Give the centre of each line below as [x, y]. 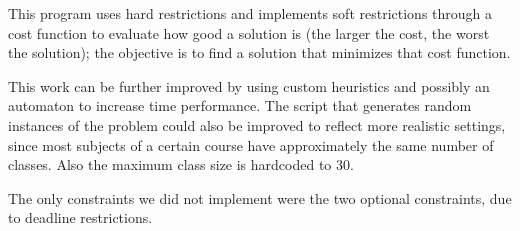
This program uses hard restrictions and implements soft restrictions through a [250, 13]
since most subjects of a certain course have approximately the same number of [251, 144]
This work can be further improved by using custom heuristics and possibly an [249, 85]
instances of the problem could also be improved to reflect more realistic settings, [257, 124]
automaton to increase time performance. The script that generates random [240, 105]
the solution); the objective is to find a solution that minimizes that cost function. [259, 52]
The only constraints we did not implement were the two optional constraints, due [260, 197]
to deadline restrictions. [80, 217]
